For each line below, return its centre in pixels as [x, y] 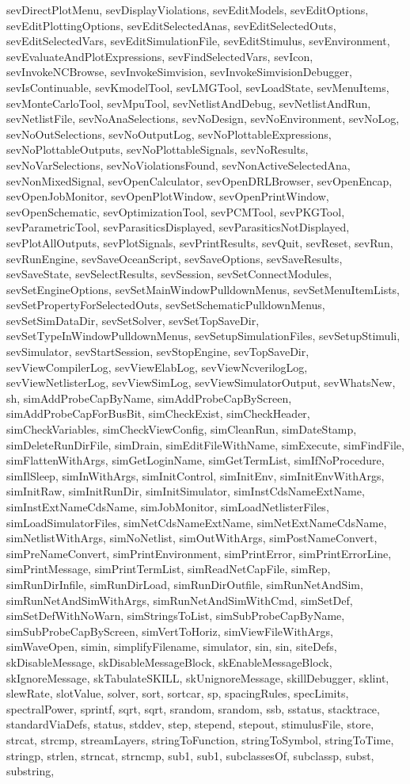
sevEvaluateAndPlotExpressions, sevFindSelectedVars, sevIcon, [160, 56]
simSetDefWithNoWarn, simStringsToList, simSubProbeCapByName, [176, 616]
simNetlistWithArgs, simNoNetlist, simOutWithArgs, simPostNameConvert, [192, 538]
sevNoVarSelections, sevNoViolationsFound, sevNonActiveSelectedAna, [178, 164]
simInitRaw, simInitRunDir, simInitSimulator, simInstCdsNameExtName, [186, 491]
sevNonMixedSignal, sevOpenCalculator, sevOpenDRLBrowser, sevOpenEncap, [199, 180]
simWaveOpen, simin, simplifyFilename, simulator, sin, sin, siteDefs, [172, 646]
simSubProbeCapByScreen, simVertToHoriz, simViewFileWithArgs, [170, 631]
